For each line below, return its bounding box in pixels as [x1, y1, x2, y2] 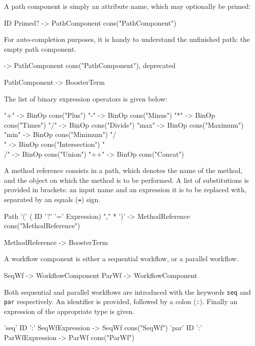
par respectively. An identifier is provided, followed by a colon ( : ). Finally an [4, 296, 238, 307]
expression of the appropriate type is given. [4, 306, 135, 316]
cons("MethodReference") [4, 220, 80, 231]
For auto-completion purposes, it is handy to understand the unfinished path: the [4, 34, 250, 44]
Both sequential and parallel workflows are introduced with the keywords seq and [4, 286, 251, 297]
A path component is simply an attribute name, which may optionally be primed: [4, 1, 251, 11]
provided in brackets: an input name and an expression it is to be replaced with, [4, 184, 247, 195]
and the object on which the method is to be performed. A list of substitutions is [4, 174, 249, 185]
